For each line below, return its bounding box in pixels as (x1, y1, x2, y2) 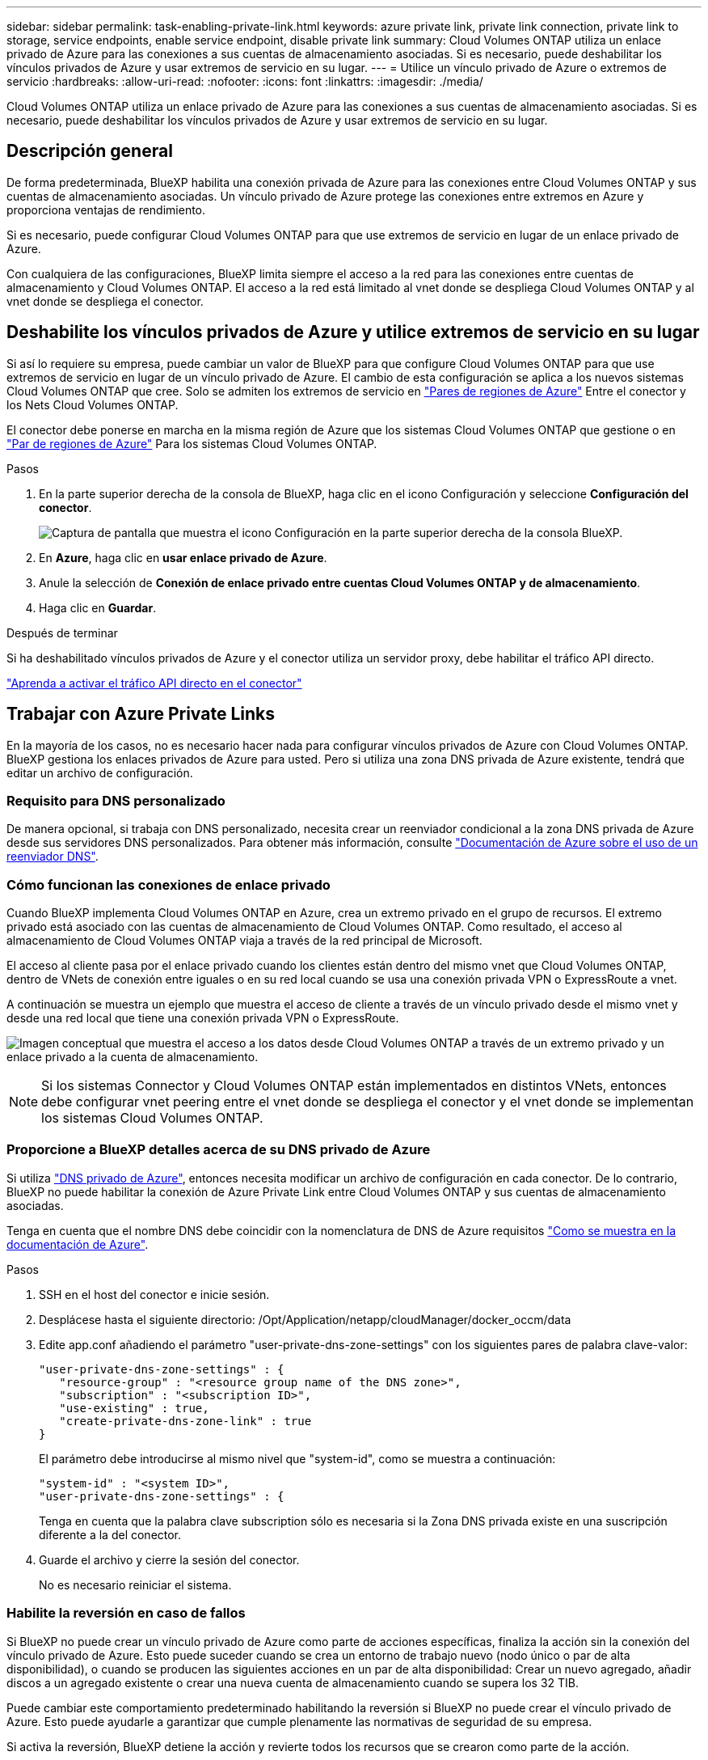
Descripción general (6, 141, 173, 162)
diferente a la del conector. (39, 1527, 182, 1542)
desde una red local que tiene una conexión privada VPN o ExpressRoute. (6, 1011, 399, 1026)
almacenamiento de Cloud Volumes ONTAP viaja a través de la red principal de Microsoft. (6, 933, 483, 948)
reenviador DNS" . (6, 849, 99, 864)
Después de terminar (6, 625, 118, 640)
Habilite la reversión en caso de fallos (6, 1605, 246, 1622)
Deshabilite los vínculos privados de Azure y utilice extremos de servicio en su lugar (6, 322, 700, 343)
